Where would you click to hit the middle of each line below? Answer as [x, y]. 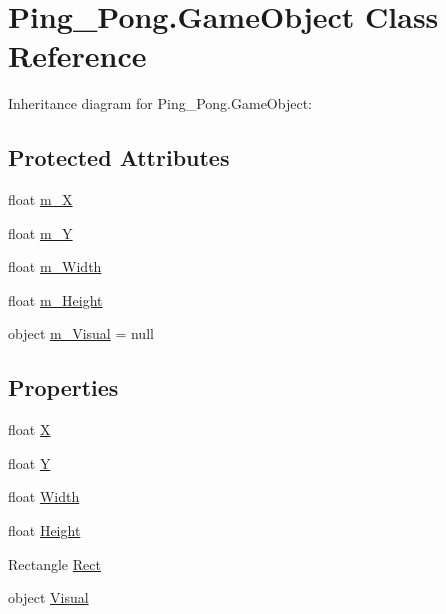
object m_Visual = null [81, 333]
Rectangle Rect [54, 563]
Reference [77, 55]
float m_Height [55, 299]
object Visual [48, 597]
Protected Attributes [119, 157]
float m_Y [40, 232]
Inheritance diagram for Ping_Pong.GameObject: [160, 103]
